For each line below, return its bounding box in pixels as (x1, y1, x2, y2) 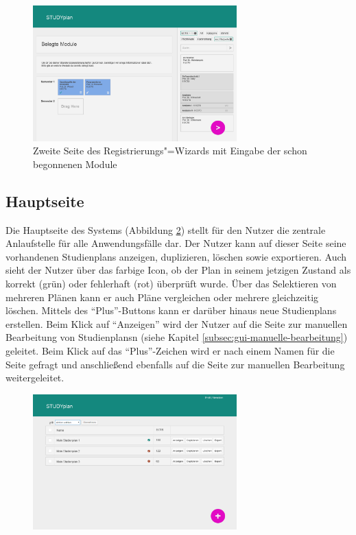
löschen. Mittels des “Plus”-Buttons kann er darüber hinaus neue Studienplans (5, 303, 337, 318)
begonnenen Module (33, 156, 117, 171)
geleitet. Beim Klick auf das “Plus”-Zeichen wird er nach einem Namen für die (5, 343, 335, 357)
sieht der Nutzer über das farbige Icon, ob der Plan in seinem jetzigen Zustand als (5, 263, 351, 277)
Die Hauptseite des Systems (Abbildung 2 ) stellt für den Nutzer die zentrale (5, 222, 326, 237)
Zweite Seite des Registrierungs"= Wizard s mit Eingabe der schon (33, 143, 307, 158)
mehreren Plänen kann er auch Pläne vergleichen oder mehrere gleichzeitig (5, 289, 319, 304)
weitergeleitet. (5, 370, 64, 385)
